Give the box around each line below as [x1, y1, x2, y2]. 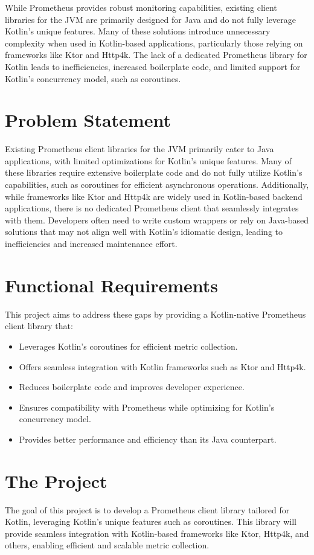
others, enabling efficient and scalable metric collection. [5, 539, 210, 551]
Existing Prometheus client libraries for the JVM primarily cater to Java [5, 143, 274, 155]
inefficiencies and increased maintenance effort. [5, 237, 178, 250]
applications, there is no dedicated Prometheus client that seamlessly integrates [5, 202, 299, 214]
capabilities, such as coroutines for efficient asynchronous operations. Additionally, [5, 178, 309, 191]
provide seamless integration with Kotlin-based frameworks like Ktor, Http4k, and [5, 527, 309, 539]
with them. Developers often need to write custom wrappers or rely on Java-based [5, 213, 309, 226]
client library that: [5, 319, 73, 332]
